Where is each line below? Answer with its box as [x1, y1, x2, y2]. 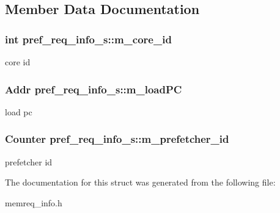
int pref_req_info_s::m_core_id [5, 31, 172, 46]
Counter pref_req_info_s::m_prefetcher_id [5, 131, 229, 146]
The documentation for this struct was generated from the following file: [5, 176, 276, 189]
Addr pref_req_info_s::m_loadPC [5, 81, 182, 96]
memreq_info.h [5, 196, 62, 209]
